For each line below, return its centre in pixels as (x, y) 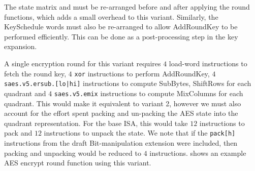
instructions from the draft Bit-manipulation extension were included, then (121, 142)
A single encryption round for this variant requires (83, 63)
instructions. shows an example (198, 153)
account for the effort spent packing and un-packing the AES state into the (121, 113)
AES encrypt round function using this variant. (78, 163)
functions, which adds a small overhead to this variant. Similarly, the (111, 16)
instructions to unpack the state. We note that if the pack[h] (140, 133)
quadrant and (25, 93)
